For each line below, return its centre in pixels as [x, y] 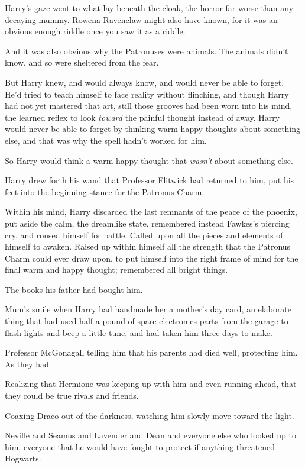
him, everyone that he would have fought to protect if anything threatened [140, 446]
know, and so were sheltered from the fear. [82, 62]
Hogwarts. [23, 458]
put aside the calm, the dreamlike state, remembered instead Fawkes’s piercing [147, 223]
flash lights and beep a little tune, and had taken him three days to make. [139, 332]
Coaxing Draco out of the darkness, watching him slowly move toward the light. [150, 415]
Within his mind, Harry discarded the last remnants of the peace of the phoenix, [151, 212]
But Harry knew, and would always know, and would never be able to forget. [145, 82]
